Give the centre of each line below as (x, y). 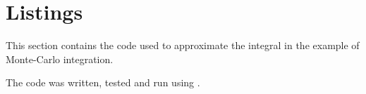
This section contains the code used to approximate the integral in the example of (183, 45)
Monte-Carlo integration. (60, 59)
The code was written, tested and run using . (103, 82)
